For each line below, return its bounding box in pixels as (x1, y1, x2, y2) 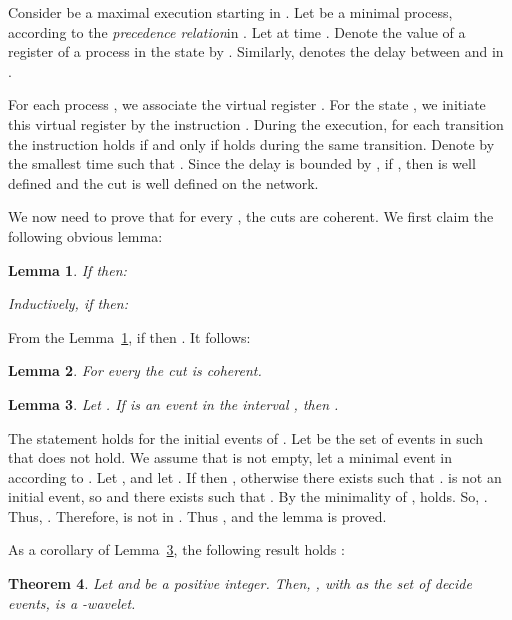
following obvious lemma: (8, 225, 163, 246)
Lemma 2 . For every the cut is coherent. (8, 360, 262, 381)
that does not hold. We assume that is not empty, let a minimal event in (8, 447, 453, 468)
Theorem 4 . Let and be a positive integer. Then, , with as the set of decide (8, 573, 472, 594)
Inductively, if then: (8, 293, 128, 314)
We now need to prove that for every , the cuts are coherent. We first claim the (8, 206, 494, 227)
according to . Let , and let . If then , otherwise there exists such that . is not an (8, 466, 502, 487)
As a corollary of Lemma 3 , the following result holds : (8, 539, 345, 560)
